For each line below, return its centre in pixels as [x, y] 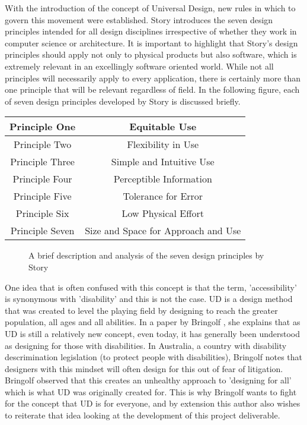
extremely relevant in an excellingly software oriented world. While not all [139, 66]
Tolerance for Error [163, 196]
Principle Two [42, 144]
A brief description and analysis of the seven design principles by [146, 255]
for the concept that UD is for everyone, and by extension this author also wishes [153, 403]
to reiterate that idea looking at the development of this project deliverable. [143, 415]
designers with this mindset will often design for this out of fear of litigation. [144, 368]
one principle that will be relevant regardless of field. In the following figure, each [152, 89]
